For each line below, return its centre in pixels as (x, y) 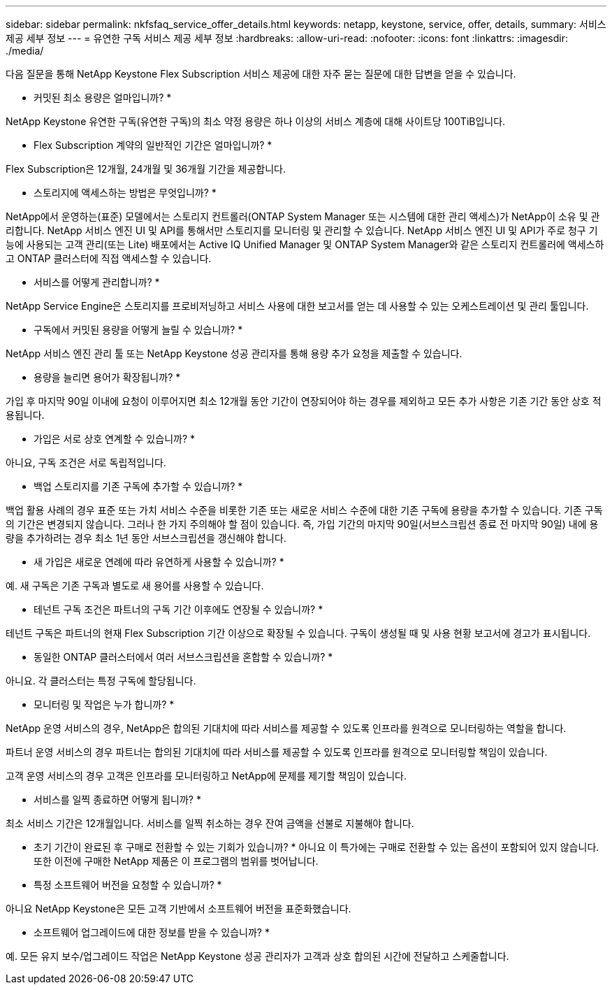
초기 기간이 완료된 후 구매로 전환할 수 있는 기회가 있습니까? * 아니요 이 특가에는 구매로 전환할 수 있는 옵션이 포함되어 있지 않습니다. (316, 847)
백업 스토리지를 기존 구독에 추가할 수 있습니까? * (138, 486)
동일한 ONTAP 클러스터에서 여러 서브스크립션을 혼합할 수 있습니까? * (183, 657)
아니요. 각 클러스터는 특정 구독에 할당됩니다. (101, 681)
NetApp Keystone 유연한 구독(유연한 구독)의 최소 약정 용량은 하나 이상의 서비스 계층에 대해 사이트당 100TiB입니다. (256, 121)
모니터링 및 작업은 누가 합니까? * (104, 704)
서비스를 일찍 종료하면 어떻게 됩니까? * (117, 799)
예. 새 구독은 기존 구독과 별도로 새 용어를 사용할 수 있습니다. (135, 586)
